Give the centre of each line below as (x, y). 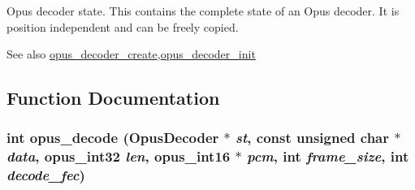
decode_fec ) (46, 175)
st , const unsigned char (312, 138)
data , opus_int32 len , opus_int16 (119, 156)
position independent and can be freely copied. (123, 26)
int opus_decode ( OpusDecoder (113, 138)
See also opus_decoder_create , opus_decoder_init (131, 54)
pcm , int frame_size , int (328, 156)
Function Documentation (113, 98)
